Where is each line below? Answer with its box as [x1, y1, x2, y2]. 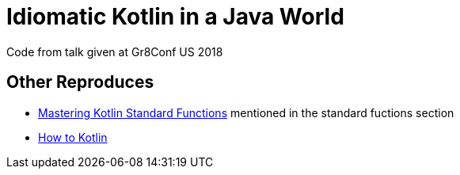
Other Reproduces [6, 72, 154, 93]
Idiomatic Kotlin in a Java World [6, 3, 344, 30]
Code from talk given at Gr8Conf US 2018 [6, 44, 223, 59]
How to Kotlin [38, 130, 108, 144]
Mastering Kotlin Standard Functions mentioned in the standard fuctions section [38, 105, 454, 120]
